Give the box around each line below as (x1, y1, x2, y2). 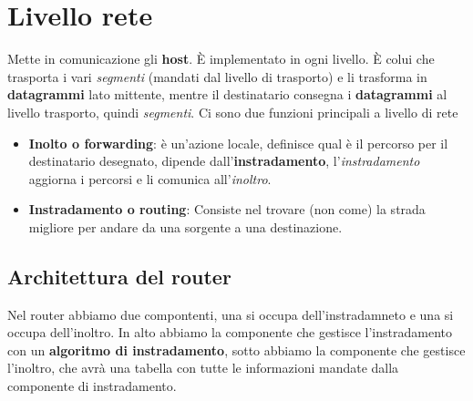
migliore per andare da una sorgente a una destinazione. (28, 217, 343, 236)
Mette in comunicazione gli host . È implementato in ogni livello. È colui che (7, 49, 435, 68)
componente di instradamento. (7, 376, 177, 396)
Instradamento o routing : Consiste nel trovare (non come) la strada (28, 200, 426, 219)
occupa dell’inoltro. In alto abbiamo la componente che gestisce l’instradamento (7, 323, 452, 342)
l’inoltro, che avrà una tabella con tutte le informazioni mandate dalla (7, 358, 399, 377)
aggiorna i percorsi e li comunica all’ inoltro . (28, 169, 272, 188)
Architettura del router (7, 262, 231, 290)
